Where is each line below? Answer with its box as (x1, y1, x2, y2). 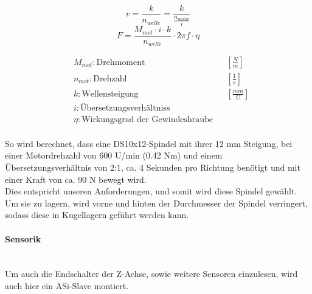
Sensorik (5, 232, 41, 245)
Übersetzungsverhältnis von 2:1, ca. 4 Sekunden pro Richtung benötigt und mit (5, 161, 300, 174)
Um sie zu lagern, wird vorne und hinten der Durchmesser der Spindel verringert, (5, 196, 308, 209)
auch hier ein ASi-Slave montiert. (5, 279, 129, 292)
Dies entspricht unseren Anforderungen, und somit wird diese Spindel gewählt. (5, 185, 297, 197)
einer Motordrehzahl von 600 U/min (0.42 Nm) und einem (5, 149, 223, 162)
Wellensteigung (81, 89, 139, 98)
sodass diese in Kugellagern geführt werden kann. (5, 208, 189, 221)
